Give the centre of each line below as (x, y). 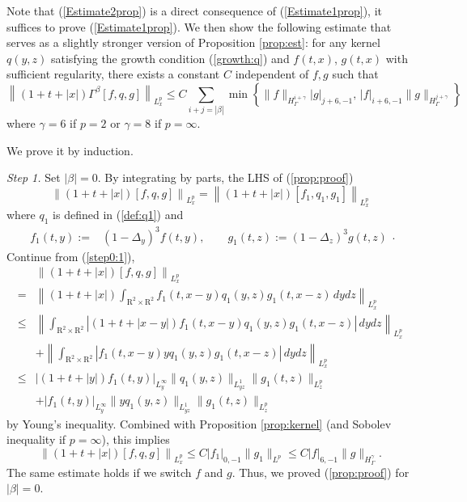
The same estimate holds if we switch (99, 472)
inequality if (36, 439)
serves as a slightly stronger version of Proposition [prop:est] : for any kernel (193, 42)
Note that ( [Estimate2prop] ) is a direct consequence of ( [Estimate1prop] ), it (195, 11)
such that (355, 74)
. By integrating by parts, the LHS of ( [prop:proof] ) (225, 177)
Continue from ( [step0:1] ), (71, 256)
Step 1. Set (34, 177)
